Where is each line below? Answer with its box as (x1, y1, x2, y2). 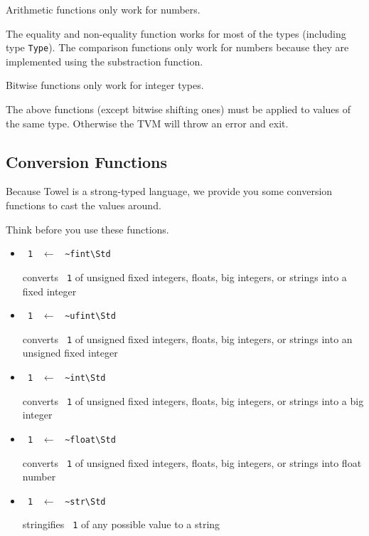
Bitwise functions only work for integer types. (6, 78, 204, 93)
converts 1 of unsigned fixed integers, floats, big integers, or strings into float (22, 455, 362, 470)
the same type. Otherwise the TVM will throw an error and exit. (6, 115, 289, 130)
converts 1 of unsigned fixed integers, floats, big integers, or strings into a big (22, 393, 364, 408)
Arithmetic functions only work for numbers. (6, 2, 200, 16)
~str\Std (65, 496, 106, 507)
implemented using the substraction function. (6, 53, 203, 68)
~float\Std (65, 434, 116, 445)
